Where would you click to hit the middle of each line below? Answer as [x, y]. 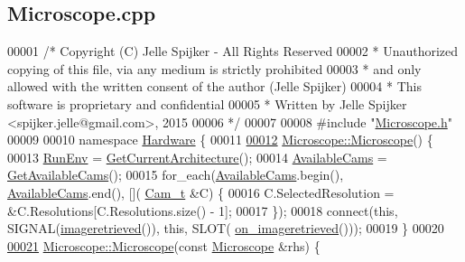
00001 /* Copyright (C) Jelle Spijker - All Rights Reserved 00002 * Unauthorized [233, 51]
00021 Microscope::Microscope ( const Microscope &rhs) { [164, 245]
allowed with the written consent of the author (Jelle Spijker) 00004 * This [214, 86]
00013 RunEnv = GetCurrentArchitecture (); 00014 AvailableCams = [197, 157]
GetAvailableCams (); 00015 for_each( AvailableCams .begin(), [176, 175]
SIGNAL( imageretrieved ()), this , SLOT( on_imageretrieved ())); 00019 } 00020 [226, 228]
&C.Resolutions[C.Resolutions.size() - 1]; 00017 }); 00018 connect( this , [203, 210]
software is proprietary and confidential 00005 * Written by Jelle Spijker [207, 103]
